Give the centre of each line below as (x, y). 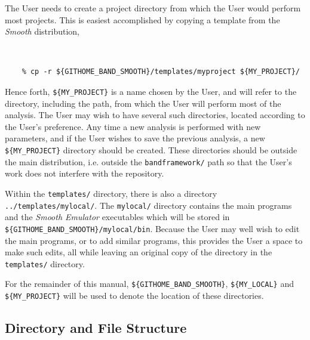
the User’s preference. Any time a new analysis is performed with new (133, 126)
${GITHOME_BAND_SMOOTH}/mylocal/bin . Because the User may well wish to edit (152, 228)
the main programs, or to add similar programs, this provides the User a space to (154, 240)
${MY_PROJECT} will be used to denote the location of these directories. (134, 296)
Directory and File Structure (96, 328)
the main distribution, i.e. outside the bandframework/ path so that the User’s (148, 161)
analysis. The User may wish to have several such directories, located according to (155, 115)
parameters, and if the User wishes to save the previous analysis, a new (135, 138)
